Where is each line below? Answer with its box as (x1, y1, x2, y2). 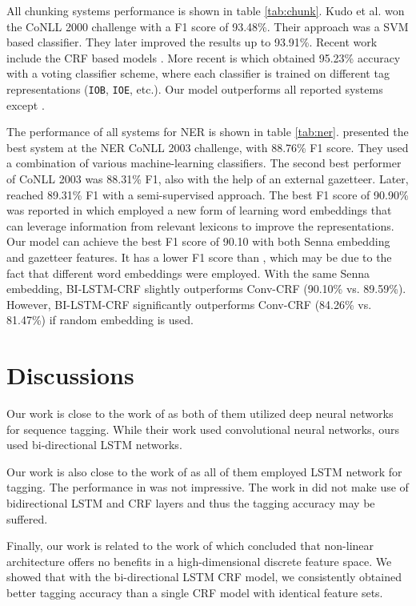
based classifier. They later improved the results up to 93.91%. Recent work (6, 34, 378, 50)
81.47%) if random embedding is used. (6, 311, 194, 328)
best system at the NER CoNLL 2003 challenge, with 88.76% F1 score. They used (6, 138, 409, 155)
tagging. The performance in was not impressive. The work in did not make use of (6, 479, 409, 496)
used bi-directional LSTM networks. (6, 436, 182, 453)
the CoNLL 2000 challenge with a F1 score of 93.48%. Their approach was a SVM (6, 18, 409, 34)
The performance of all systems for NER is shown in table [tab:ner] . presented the (6, 123, 409, 140)
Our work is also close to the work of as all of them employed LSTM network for (6, 463, 402, 480)
